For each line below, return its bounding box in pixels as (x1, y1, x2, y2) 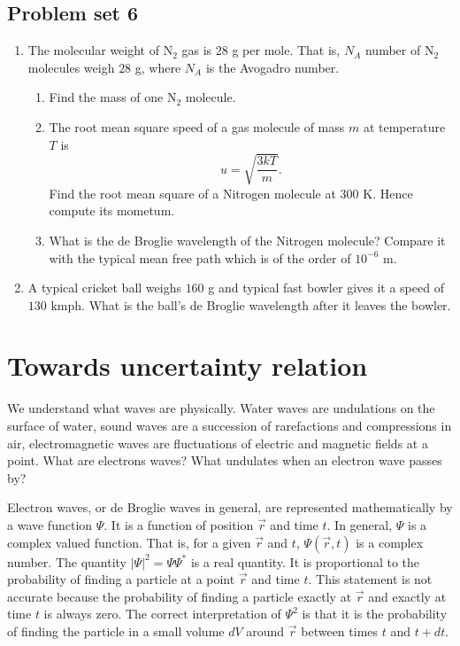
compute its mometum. (49, 201, 175, 220)
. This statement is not (308, 570, 433, 588)
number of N (364, 41, 434, 59)
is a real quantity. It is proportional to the (190, 552, 420, 571)
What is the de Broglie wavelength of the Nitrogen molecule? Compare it (49, 230, 446, 249)
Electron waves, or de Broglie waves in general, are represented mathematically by (7, 498, 453, 517)
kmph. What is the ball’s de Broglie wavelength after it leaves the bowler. (50, 295, 451, 314)
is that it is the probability (302, 604, 448, 623)
